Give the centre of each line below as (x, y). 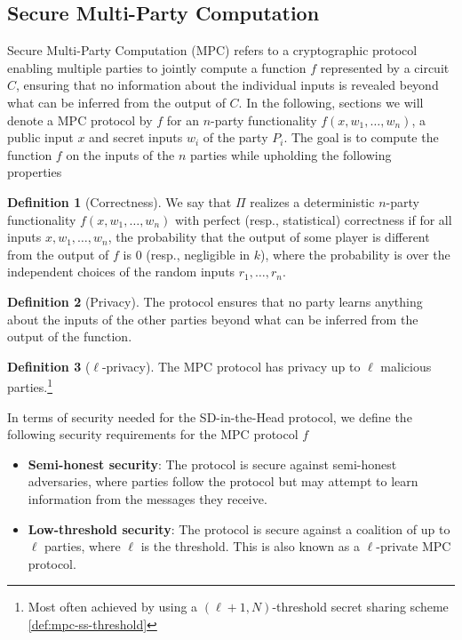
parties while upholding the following (291, 154)
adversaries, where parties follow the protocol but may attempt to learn (223, 481)
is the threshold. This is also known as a (250, 546)
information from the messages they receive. (147, 498)
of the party (235, 137)
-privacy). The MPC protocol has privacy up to (231, 366)
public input (40, 137)
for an (183, 120)
